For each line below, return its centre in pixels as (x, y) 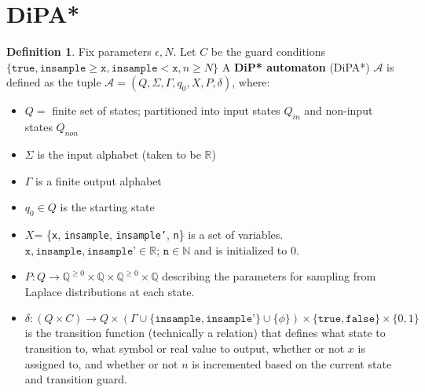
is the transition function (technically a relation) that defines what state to (205, 333)
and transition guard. (76, 379)
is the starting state (107, 207)
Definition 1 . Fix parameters (79, 51)
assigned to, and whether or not (101, 363)
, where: (251, 82)
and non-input (339, 110)
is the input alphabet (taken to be (119, 154)
